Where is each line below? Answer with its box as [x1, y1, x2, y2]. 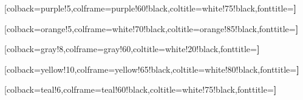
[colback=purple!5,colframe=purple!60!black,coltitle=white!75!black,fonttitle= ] [4, 2, 297, 14]
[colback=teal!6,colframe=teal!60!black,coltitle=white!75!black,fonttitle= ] [4, 83, 277, 96]
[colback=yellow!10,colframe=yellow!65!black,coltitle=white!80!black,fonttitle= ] [4, 62, 299, 75]
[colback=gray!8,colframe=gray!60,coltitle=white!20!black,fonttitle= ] [4, 42, 260, 55]
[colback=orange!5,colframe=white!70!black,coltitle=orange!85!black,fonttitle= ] [4, 22, 299, 35]
